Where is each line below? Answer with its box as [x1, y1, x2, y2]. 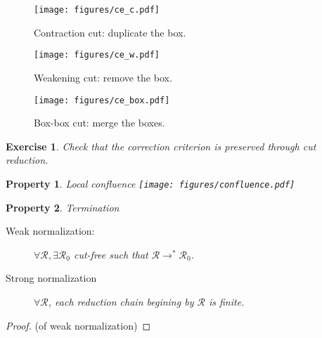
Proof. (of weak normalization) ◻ [6, 318, 151, 332]
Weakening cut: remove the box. [34, 70, 172, 84]
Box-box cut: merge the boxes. [34, 115, 165, 130]
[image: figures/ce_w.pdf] [34, 50, 160, 60]
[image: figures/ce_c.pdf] [34, 5, 160, 15]
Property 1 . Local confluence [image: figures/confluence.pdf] [6, 176, 295, 190]
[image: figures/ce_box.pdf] [34, 95, 170, 105]
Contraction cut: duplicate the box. [34, 25, 186, 39]
